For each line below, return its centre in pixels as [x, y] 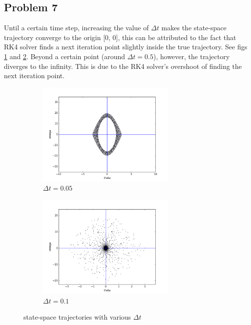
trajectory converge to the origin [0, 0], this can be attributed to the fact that [120, 37]
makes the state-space [194, 28]
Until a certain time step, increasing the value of [76, 28]
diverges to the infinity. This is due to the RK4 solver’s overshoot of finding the [123, 66]
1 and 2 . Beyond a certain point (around [65, 56]
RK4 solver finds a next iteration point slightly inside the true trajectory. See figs [126, 47]
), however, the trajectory [192, 56]
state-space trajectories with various [77, 317]
